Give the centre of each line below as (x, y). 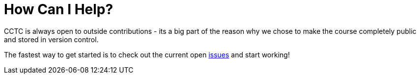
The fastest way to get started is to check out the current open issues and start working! (147, 54)
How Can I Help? (59, 9)
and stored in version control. (51, 39)
